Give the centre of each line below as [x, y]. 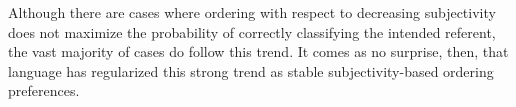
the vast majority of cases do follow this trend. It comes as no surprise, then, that [258, 51]
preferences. [44, 90]
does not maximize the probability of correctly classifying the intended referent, [252, 31]
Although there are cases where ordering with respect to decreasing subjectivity [252, 12]
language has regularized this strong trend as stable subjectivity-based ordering [251, 70]
